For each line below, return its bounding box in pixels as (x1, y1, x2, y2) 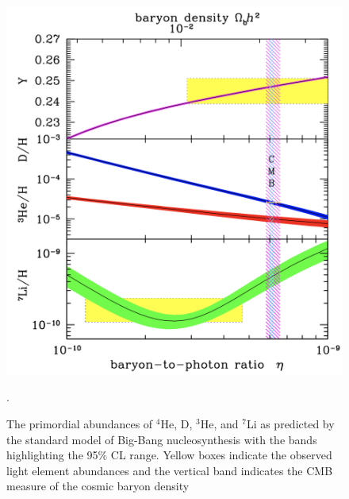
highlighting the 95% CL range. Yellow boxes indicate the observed (6, 447, 332, 463)
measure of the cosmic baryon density (6, 478, 190, 494)
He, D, (160, 416, 193, 432)
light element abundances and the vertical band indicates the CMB (6, 462, 333, 478)
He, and (200, 416, 239, 432)
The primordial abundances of (6, 416, 153, 432)
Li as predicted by (246, 416, 335, 432)
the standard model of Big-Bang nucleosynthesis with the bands (6, 431, 317, 447)
